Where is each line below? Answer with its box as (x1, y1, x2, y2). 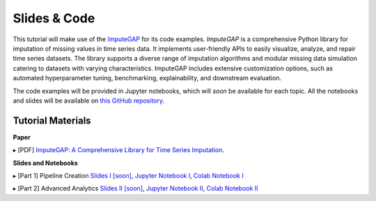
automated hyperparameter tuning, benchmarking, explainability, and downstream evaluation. (13, 74, 282, 82)
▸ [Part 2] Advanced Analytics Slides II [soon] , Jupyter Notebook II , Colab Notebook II (13, 184, 258, 193)
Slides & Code (13, 10, 95, 26)
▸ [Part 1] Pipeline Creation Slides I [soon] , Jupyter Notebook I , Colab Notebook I (13, 171, 244, 179)
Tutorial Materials (13, 114, 91, 126)
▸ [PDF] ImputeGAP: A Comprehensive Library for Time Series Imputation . (13, 146, 225, 154)
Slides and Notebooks (13, 158, 78, 167)
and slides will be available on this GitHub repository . (13, 96, 165, 105)
